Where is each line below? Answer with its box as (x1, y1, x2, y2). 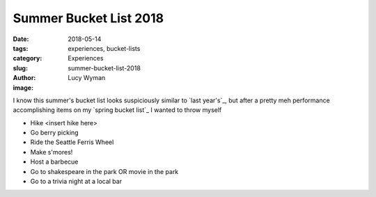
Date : (13, 35, 29, 43)
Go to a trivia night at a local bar (30, 178, 122, 186)
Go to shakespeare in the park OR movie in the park (30, 167, 179, 175)
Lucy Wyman (68, 74, 106, 82)
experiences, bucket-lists (68, 44, 141, 52)
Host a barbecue (30, 157, 79, 166)
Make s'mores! (30, 148, 73, 156)
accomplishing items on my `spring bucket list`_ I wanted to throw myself (13, 106, 222, 114)
